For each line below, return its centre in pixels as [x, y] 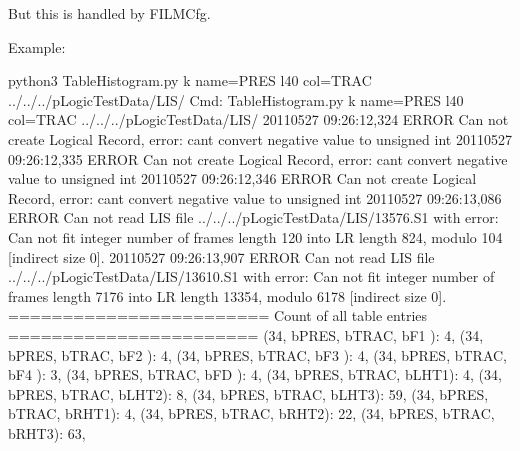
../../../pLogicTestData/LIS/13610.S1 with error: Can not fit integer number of [251, 276]
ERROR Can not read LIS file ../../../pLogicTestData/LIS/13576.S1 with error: [253, 217]
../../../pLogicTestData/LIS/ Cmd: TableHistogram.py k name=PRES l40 [236, 99]
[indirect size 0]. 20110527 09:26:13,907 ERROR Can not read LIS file [221, 256]
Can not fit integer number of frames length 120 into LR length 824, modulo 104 [255, 236]
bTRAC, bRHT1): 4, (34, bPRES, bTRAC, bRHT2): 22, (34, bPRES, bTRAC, [251, 413]
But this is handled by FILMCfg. [109, 13]
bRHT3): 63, [47, 432]
